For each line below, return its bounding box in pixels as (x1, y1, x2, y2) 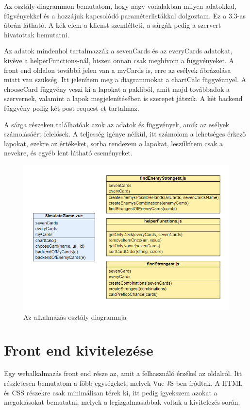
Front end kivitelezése (4, 340, 153, 360)
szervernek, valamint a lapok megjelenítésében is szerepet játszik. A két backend (4, 93, 243, 103)
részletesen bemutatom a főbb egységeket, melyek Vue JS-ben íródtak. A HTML (4, 377, 243, 388)
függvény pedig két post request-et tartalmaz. (4, 102, 139, 113)
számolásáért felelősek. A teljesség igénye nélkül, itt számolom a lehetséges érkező (4, 129, 246, 139)
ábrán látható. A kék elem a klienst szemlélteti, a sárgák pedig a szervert (4, 20, 221, 30)
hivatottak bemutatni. (4, 29, 69, 39)
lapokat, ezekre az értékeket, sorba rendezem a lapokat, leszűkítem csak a (4, 138, 223, 148)
